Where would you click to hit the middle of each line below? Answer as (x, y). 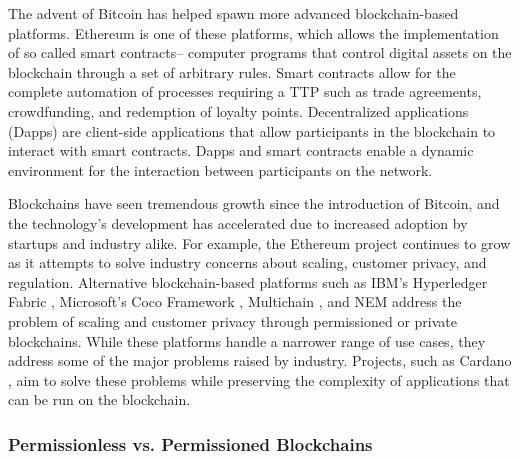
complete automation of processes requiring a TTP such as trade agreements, (245, 91)
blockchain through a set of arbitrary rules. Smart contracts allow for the (232, 71)
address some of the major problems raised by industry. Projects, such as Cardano (260, 360)
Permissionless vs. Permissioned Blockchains (190, 443)
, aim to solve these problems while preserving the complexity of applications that (259, 379)
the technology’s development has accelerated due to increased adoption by (238, 222)
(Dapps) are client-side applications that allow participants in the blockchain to (252, 130)
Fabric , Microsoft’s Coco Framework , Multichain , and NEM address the (235, 301)
